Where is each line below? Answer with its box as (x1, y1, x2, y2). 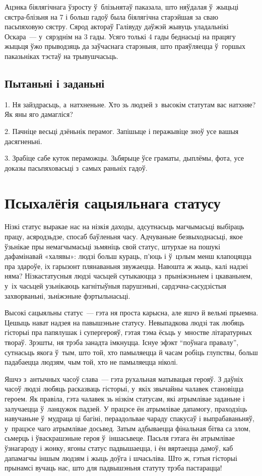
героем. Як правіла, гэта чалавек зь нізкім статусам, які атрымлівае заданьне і (5, 393, 245, 403)
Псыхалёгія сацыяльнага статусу (5, 192, 221, 213)
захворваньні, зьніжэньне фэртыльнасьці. (5, 290, 130, 301)
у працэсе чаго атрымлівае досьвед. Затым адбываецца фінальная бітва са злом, (5, 423, 251, 433)
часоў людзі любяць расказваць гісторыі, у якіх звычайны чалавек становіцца (5, 383, 244, 394)
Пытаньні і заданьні (5, 75, 105, 91)
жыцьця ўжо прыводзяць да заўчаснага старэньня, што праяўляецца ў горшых (5, 41, 245, 51)
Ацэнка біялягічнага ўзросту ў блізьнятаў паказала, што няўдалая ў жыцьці (5, 2, 239, 12)
